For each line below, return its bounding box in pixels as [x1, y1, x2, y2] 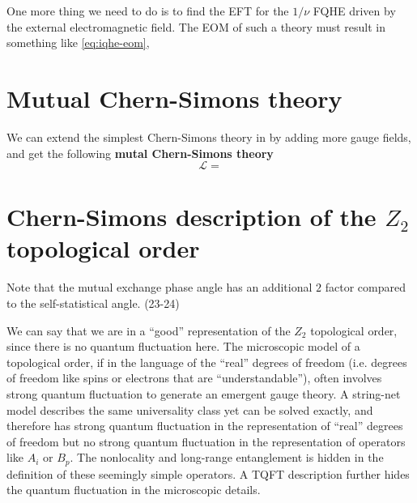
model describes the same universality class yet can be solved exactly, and [6, 401, 373, 418]
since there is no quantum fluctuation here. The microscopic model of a [6, 338, 360, 355]
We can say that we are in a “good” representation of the [6, 322, 291, 339]
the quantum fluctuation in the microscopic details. [6, 481, 261, 498]
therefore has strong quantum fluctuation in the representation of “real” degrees [6, 417, 403, 434]
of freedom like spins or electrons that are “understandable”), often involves [6, 369, 382, 386]
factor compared [325, 279, 406, 296]
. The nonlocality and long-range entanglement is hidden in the [70, 449, 384, 466]
